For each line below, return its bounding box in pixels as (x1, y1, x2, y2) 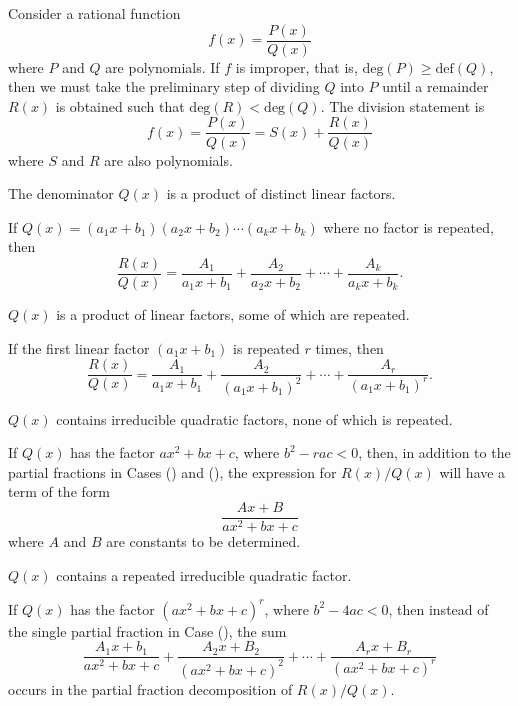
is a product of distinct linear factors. (166, 183, 396, 204)
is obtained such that (55, 95, 185, 116)
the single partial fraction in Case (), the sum (8, 620, 287, 641)
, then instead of (388, 598, 489, 619)
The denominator (8, 183, 114, 204)
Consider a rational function (8, 3, 181, 23)
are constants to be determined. (106, 530, 301, 551)
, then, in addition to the (358, 442, 511, 463)
